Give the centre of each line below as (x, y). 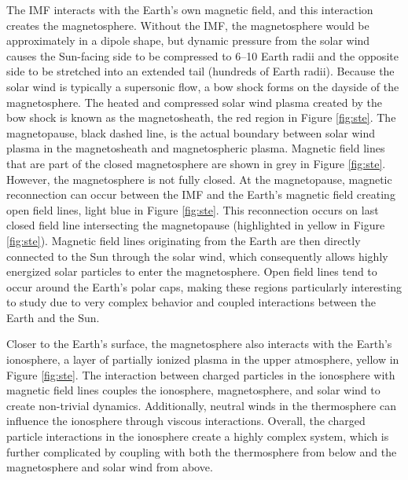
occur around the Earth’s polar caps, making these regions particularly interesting (204, 286)
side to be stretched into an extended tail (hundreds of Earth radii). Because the (200, 71)
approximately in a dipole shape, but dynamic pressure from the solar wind (188, 40)
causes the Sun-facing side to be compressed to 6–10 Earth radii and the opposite (202, 55)
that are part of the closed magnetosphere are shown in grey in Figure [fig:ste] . (196, 163)
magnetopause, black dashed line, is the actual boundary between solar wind (191, 132)
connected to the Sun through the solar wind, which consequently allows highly (197, 256)
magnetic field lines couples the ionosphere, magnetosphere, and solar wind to (193, 390)
